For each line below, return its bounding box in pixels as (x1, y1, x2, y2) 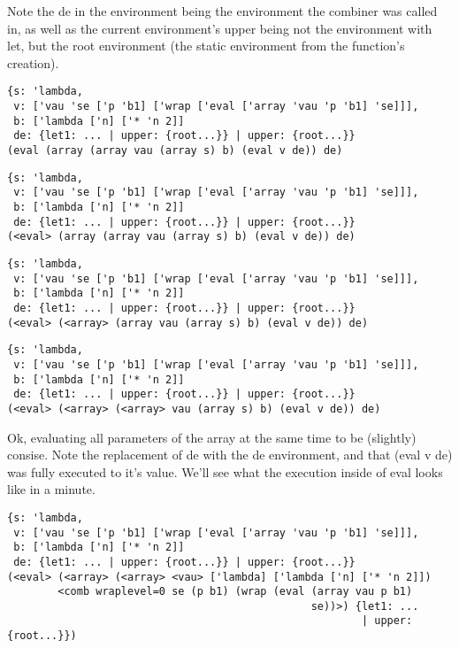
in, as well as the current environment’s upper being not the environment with (7, 19, 432, 37)
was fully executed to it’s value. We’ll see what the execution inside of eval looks (7, 462, 443, 481)
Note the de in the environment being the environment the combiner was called (7, 2, 438, 19)
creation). (7, 53, 59, 72)
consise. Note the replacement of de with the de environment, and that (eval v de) (7, 445, 453, 464)
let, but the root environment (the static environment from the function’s (7, 36, 405, 55)
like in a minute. (7, 480, 96, 498)
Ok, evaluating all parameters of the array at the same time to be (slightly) (7, 428, 417, 446)
